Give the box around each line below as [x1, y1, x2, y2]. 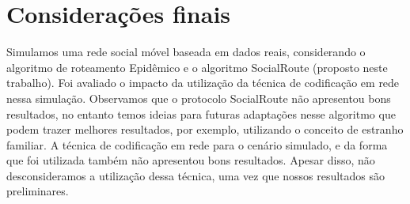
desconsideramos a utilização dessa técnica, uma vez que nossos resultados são [6, 167, 385, 183]
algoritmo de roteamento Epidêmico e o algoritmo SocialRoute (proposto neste [6, 59, 388, 75]
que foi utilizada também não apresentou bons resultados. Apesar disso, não [6, 152, 375, 168]
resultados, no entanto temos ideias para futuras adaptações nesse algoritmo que [6, 105, 396, 122]
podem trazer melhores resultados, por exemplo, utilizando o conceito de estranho [6, 121, 404, 138]
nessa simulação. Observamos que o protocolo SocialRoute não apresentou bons [6, 89, 391, 106]
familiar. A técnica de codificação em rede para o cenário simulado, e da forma [6, 136, 388, 153]
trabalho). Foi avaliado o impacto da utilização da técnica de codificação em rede [6, 74, 400, 91]
